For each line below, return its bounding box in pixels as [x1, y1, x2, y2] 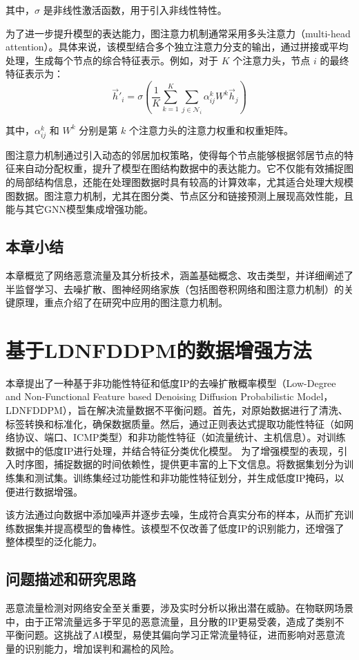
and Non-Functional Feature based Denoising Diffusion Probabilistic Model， [6, 389, 333, 404]
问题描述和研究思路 [6, 568, 136, 590]
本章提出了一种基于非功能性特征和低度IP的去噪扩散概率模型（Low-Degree [6, 375, 336, 390]
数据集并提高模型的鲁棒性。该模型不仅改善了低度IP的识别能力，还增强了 [14, 520, 345, 535]
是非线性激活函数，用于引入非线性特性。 [43, 3, 227, 17]
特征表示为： [6, 66, 64, 81]
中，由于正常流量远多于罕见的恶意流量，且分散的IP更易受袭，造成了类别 [6, 614, 335, 628]
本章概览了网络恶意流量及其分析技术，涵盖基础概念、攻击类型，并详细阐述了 [6, 267, 353, 282]
